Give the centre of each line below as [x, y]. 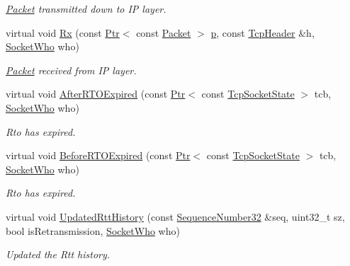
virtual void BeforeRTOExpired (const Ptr [98, 155]
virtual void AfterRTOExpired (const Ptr [96, 94]
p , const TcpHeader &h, [262, 32]
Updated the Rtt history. [58, 254]
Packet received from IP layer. [71, 70]
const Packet [164, 32]
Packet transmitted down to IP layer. [86, 8]
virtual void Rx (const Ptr [63, 32]
